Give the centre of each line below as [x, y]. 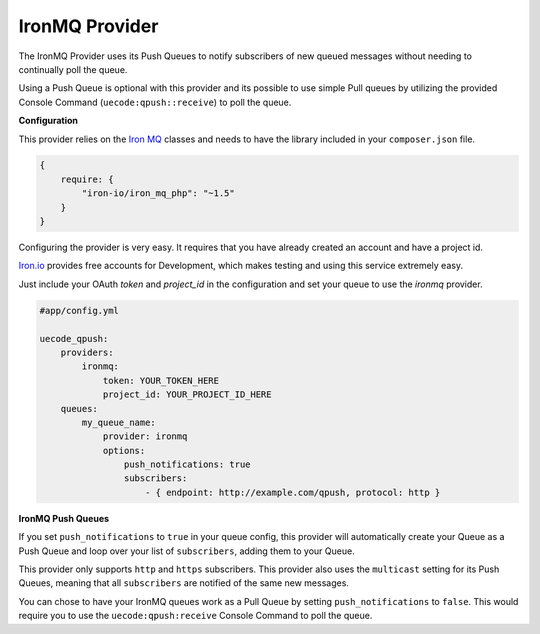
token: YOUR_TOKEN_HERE [161, 380]
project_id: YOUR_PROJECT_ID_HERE [187, 394]
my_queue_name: [119, 422]
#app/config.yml [79, 310]
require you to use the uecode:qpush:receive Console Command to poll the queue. [195, 616]
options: [124, 450]
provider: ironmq [145, 436]
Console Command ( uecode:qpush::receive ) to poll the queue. [155, 102]
